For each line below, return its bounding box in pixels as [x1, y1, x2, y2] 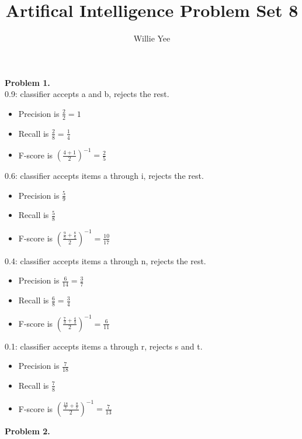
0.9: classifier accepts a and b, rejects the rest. [5, 88, 169, 100]
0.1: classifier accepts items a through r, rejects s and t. [5, 340, 203, 352]
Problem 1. [5, 76, 50, 88]
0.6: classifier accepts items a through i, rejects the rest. [5, 170, 204, 182]
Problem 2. [5, 425, 50, 437]
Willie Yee [133, 32, 171, 44]
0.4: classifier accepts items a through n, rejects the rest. [5, 254, 206, 267]
